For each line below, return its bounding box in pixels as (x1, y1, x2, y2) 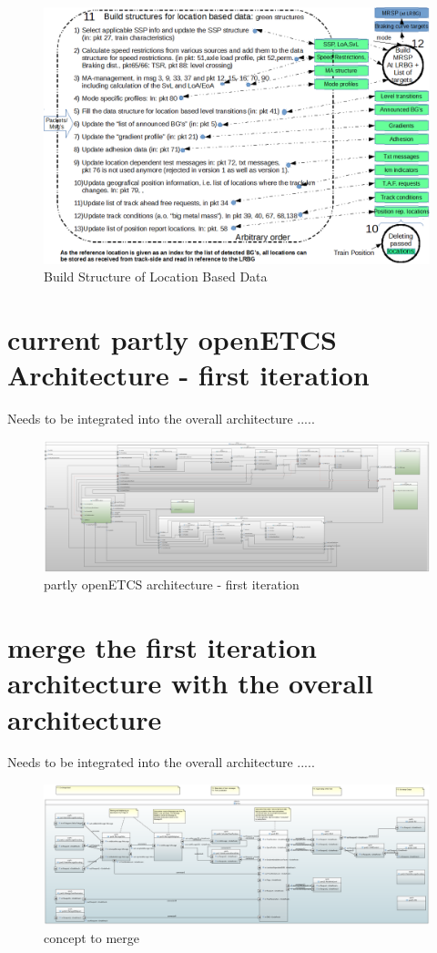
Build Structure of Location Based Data (44, 267, 268, 286)
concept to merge (44, 927, 140, 947)
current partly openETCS (7, 320, 337, 357)
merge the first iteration (7, 629, 318, 666)
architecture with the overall (7, 664, 373, 702)
